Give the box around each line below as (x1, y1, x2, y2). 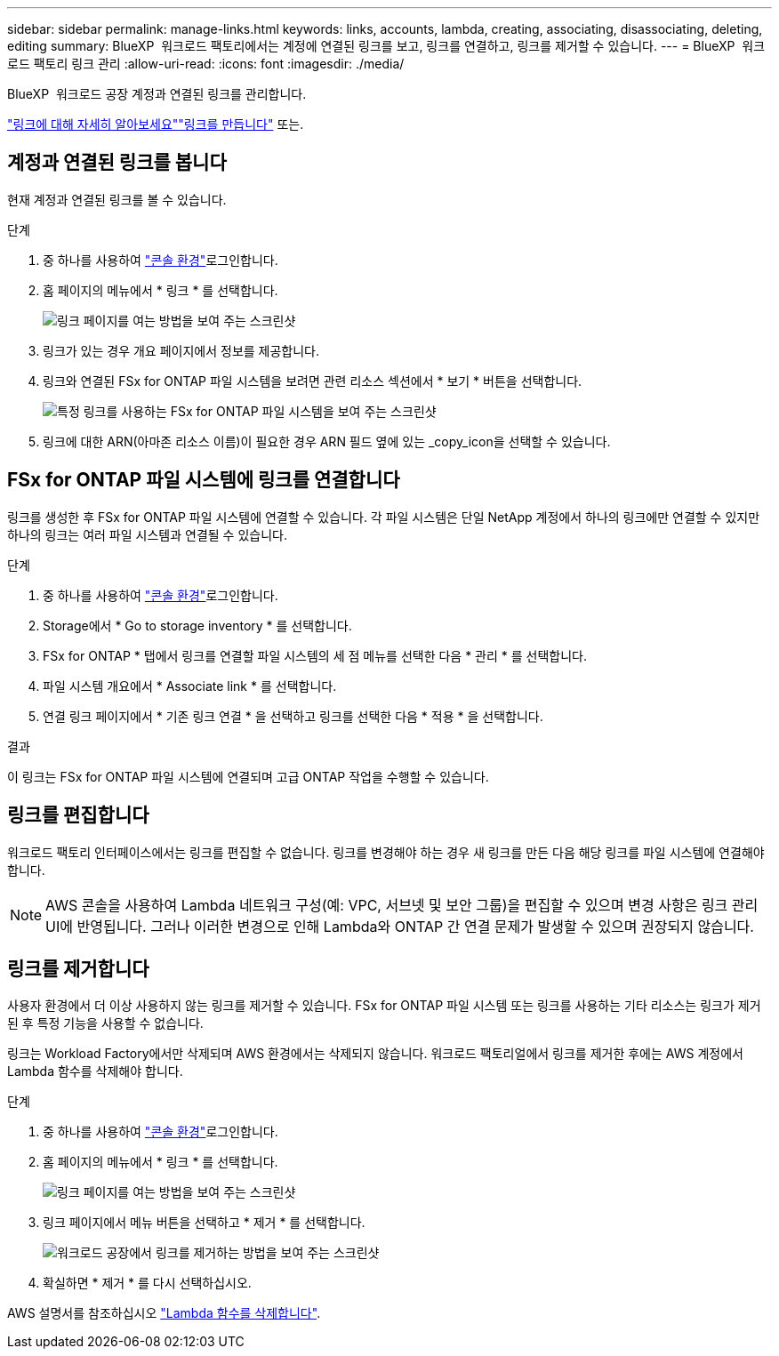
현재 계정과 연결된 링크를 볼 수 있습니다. (7, 191, 227, 207)
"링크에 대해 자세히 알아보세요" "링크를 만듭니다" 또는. (7, 116, 304, 132)
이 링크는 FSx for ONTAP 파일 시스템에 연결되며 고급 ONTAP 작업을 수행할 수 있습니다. (7, 768, 489, 784)
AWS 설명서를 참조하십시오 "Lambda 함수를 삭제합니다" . (7, 1305, 321, 1321)
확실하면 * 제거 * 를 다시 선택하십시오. (43, 1275, 252, 1291)
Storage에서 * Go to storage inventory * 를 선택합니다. (43, 617, 352, 633)
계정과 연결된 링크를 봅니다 (7, 151, 227, 174)
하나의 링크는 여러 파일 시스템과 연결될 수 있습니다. (7, 526, 287, 542)
